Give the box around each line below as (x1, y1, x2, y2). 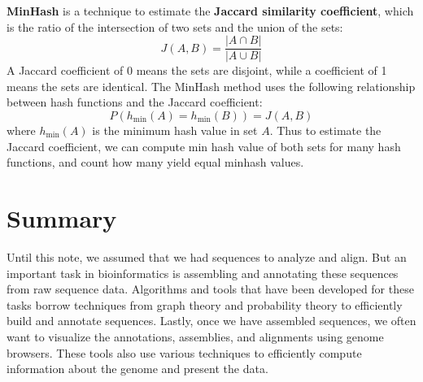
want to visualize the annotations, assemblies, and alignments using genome (7, 328, 384, 345)
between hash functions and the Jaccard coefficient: (7, 93, 263, 111)
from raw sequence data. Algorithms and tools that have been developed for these (7, 280, 414, 297)
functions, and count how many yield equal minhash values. (7, 154, 304, 171)
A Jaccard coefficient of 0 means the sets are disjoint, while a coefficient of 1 (7, 62, 387, 79)
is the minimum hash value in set (92, 122, 258, 139)
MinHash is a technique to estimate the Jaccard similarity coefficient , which (7, 2, 414, 19)
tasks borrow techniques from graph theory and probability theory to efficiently (7, 296, 403, 313)
